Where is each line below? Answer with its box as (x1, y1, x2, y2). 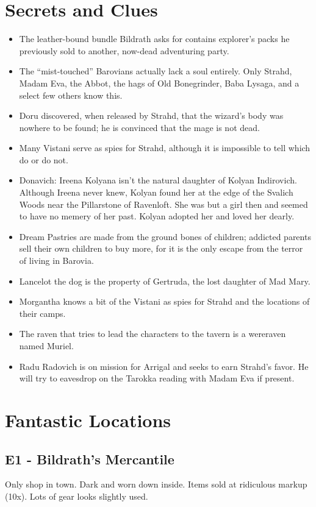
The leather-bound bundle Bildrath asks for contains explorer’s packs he (19, 32, 290, 45)
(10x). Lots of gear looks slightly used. (5, 489, 148, 502)
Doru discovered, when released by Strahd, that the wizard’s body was (19, 109, 284, 122)
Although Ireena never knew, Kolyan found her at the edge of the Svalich (19, 186, 293, 199)
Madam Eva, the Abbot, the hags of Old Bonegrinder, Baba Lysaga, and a (19, 76, 300, 89)
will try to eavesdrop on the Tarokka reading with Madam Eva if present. (19, 372, 295, 385)
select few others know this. (19, 88, 123, 101)
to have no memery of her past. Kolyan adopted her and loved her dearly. (19, 210, 295, 222)
